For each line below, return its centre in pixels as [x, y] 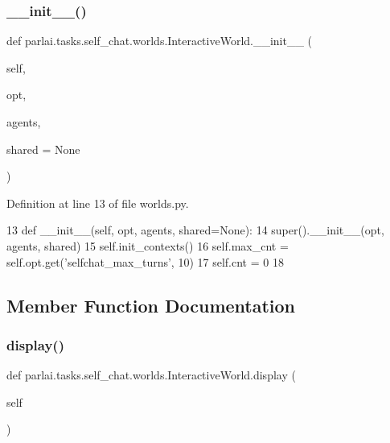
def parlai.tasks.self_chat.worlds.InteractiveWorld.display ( [151, 375]
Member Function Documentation [151, 305]
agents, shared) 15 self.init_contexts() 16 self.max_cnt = [148, 245]
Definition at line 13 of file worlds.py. [98, 203]
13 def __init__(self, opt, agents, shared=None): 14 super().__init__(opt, [195, 230]
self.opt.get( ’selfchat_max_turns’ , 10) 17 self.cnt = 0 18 [145, 261]
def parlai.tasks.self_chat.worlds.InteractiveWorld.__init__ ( [160, 41]
